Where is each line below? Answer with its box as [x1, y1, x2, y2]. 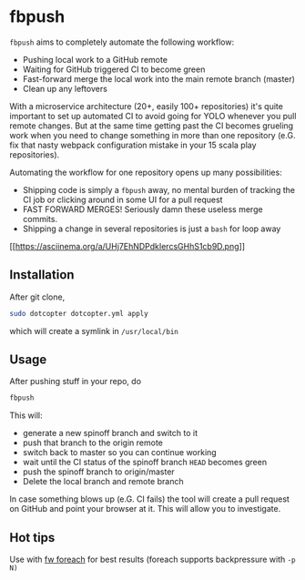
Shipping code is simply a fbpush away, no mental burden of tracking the [22, 184, 296, 195]
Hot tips [9, 530, 56, 545]
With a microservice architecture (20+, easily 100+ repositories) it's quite [9, 100, 284, 111]
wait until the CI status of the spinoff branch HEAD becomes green [22, 457, 267, 468]
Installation [9, 267, 75, 283]
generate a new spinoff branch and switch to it [22, 428, 198, 439]
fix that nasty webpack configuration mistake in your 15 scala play [9, 139, 257, 150]
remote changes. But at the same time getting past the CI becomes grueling [9, 120, 294, 131]
